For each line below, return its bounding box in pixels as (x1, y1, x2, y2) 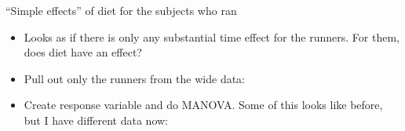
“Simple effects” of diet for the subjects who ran (5, 2, 237, 18)
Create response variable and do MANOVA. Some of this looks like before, (24, 96, 383, 113)
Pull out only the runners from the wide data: (24, 70, 245, 86)
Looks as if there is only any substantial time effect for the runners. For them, (24, 28, 400, 45)
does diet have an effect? (24, 44, 142, 60)
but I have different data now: (24, 111, 169, 128)
